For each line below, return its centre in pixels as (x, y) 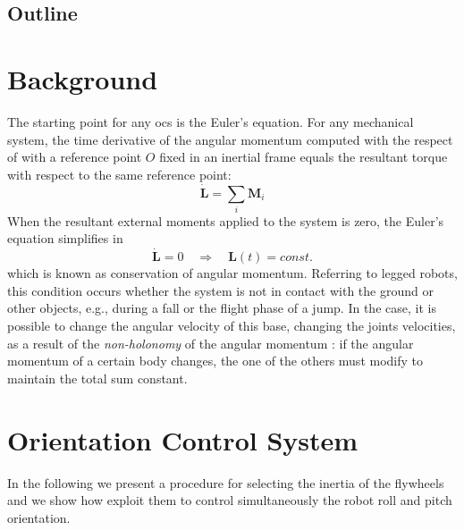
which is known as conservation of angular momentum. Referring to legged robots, (232, 273)
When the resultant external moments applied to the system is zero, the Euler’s (226, 220)
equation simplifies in (65, 238)
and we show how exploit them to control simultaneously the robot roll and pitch (230, 500)
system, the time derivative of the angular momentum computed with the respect (230, 139)
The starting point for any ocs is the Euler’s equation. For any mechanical (211, 121)
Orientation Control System (183, 439)
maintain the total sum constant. (97, 378)
